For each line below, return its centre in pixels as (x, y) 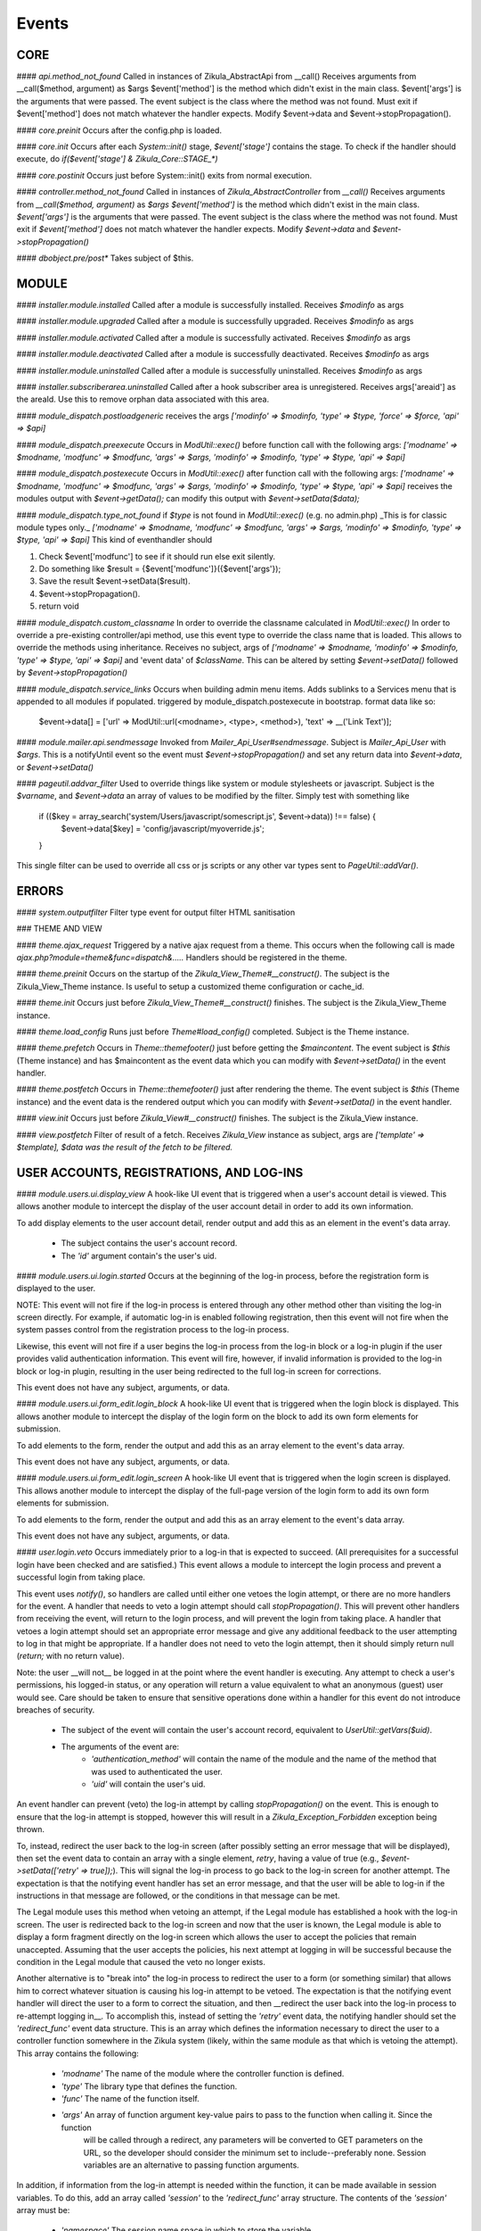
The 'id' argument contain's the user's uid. (139, 1256)
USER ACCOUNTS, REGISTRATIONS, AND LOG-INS (160, 1172)
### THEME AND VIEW (59, 929)
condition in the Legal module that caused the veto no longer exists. (141, 1962)
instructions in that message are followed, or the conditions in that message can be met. (178, 1895)
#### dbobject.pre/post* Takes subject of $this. (105, 258)
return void (59, 606)
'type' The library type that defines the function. (149, 2086)
